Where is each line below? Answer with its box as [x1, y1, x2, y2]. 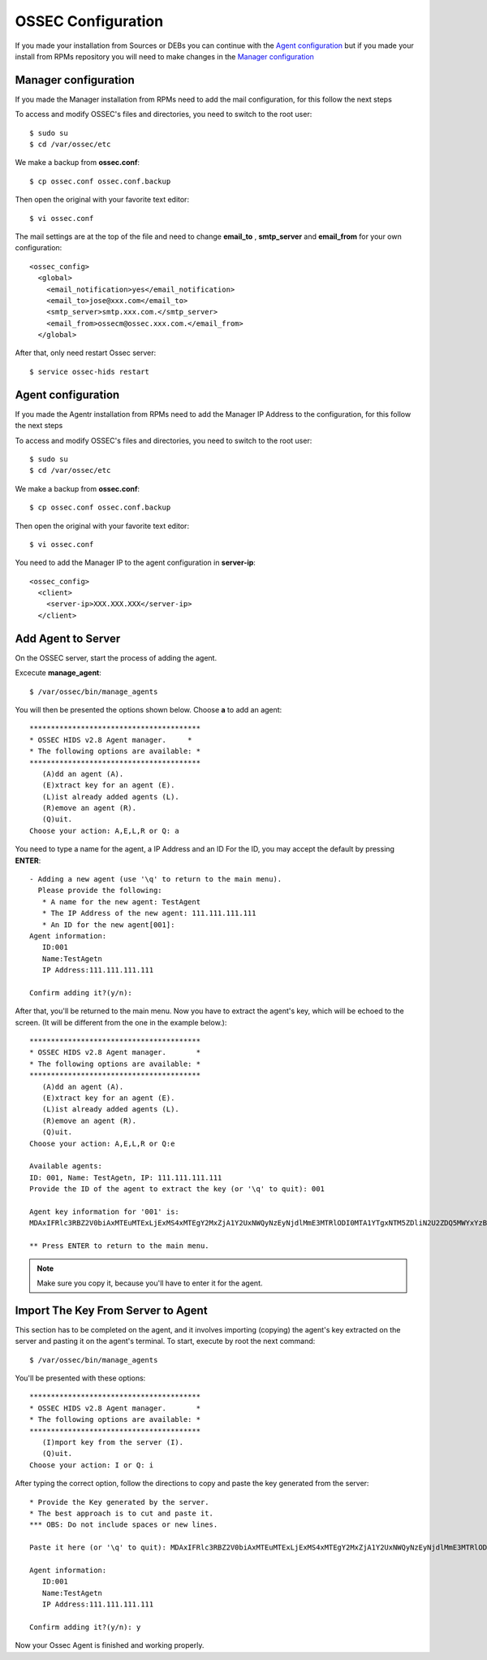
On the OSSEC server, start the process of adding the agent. [15, 652, 218, 662]
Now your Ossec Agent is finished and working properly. [15, 1640, 205, 1650]
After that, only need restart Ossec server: [15, 348, 157, 358]
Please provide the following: [37, 886, 162, 895]
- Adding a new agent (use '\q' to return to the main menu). [29, 874, 282, 884]
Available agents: [29, 1162, 103, 1171]
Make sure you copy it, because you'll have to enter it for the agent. [37, 1278, 263, 1288]
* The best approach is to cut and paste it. [29, 1508, 214, 1518]
